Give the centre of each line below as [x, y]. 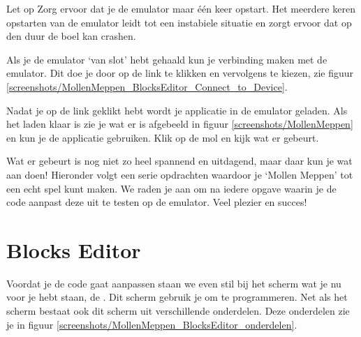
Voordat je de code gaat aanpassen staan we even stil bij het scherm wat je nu [174, 283]
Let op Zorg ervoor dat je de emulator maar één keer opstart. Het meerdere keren [181, 8]
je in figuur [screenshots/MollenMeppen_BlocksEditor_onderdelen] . [152, 324]
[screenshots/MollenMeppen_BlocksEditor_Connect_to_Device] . [147, 86]
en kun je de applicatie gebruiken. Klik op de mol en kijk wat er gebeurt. [163, 137]
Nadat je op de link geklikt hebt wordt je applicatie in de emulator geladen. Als [177, 110]
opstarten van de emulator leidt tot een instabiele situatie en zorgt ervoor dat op [179, 22]
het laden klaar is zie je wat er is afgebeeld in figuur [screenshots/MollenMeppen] [180, 124]
